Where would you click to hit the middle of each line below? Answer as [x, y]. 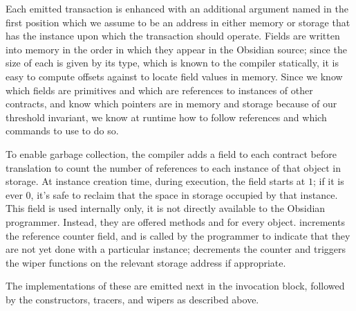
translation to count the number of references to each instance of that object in [173, 167]
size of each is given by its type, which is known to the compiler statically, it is [172, 63]
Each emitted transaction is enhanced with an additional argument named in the [177, 8]
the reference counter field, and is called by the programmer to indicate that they [178, 235]
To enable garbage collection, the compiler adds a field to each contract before [171, 153]
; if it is [328, 181]
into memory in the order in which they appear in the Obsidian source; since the [176, 49]
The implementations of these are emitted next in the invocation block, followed [175, 286]
